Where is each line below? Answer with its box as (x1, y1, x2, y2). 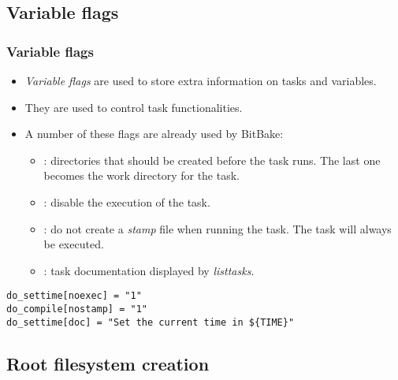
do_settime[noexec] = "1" (6, 290, 142, 302)
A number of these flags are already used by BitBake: (24, 125, 284, 142)
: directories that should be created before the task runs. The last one (43, 151, 381, 168)
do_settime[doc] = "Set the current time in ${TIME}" (6, 316, 295, 328)
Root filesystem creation (6, 351, 210, 375)
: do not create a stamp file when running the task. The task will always (43, 220, 392, 237)
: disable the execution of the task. (43, 193, 210, 210)
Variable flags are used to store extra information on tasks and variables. (24, 73, 377, 88)
